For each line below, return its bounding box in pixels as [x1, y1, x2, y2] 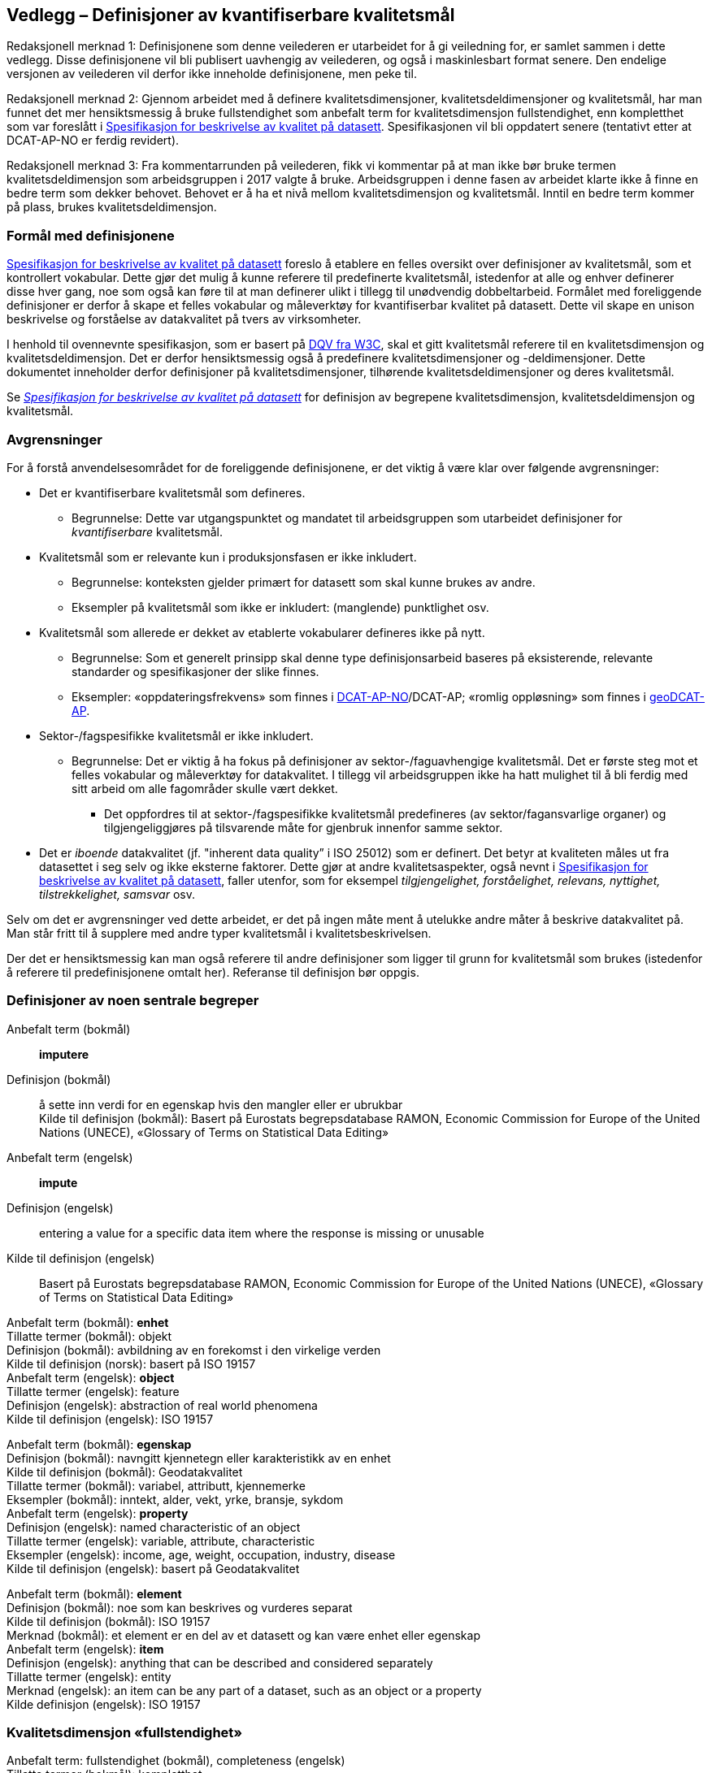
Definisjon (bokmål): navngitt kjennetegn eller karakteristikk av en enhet [7, 1450, 391, 1465]
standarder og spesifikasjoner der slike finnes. [72, 664, 319, 678]
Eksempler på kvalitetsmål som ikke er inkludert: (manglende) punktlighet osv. [72, 600, 489, 614]
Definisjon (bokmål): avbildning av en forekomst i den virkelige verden [7, 1342, 381, 1357]
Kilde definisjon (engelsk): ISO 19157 [7, 1697, 201, 1711]
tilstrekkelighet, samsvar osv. [39, 886, 195, 901]
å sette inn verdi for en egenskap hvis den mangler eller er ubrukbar [39, 1097, 403, 1112]
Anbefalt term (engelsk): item [7, 1641, 164, 1656]
